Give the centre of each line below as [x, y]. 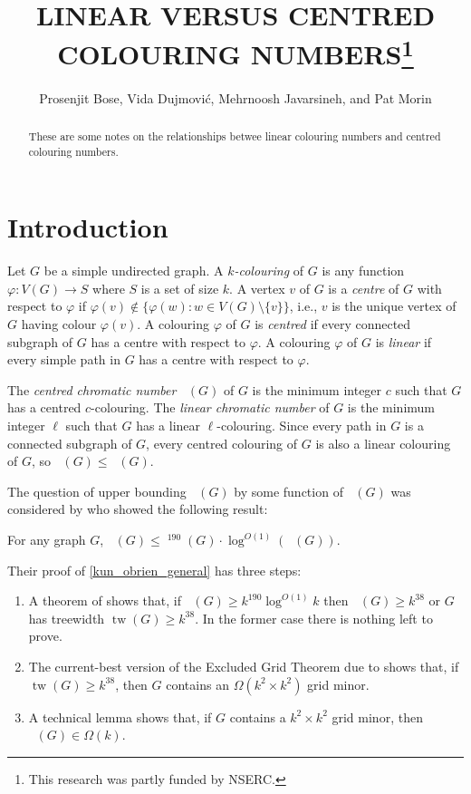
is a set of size [180, 288]
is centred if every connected [333, 324]
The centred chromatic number [92, 389]
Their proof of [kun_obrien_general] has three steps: [154, 570]
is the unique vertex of [394, 306]
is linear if [404, 341]
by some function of [288, 491]
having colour [59, 324]
